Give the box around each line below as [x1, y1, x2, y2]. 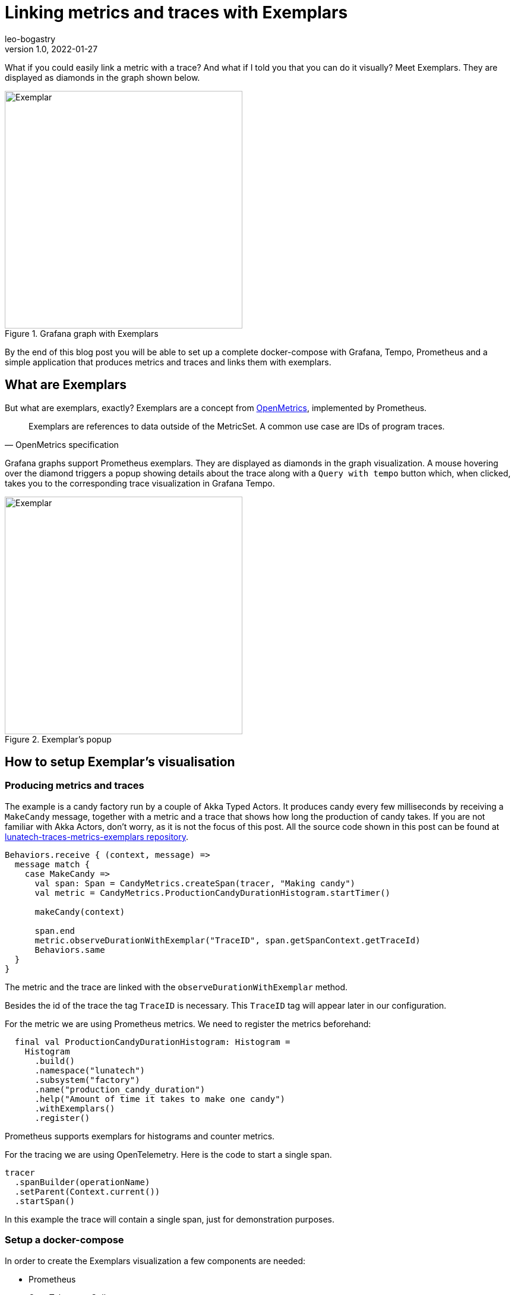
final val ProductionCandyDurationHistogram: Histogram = [14, 1037, 290, 1047]
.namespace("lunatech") [34, 1065, 146, 1075]
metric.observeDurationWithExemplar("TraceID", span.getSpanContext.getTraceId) [34, 935, 421, 945]
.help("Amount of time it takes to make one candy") [34, 1094, 286, 1104]
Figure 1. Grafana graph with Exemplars [5, 328, 159, 339]
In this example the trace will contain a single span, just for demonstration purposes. [5, 1214, 335, 1224]
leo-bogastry [5, 33, 56, 44]
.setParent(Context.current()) [14, 1186, 160, 1196]
